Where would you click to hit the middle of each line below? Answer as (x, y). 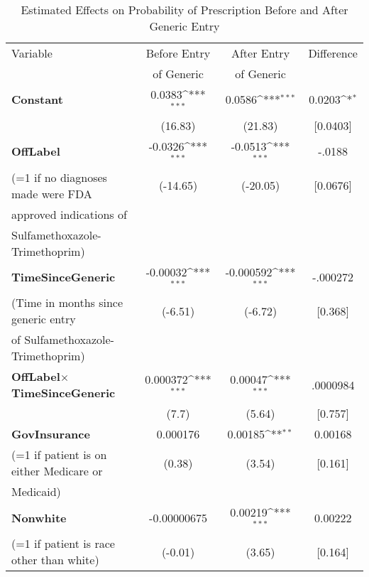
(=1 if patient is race (63, 544)
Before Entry (178, 53)
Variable (32, 53)
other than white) (55, 560)
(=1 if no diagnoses (59, 177)
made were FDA (52, 193)
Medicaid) (36, 492)
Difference (333, 53)
